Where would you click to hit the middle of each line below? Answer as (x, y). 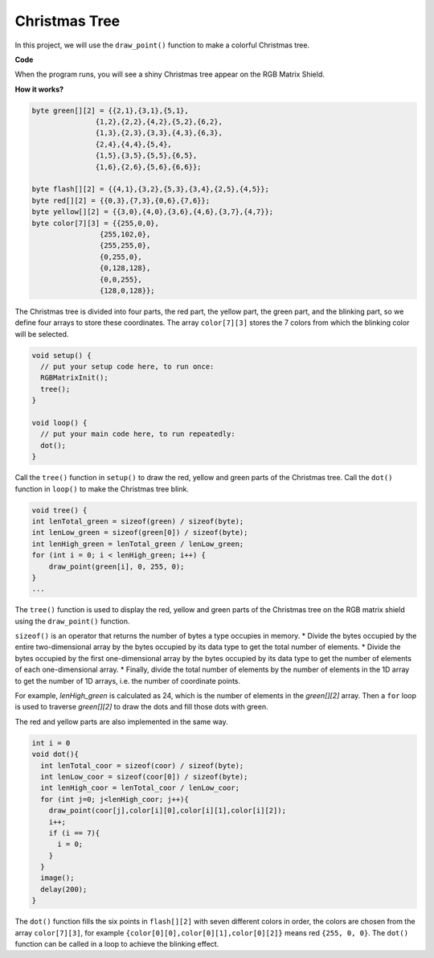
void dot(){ (55, 754)
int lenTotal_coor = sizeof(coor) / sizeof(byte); (142, 765)
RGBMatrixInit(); (74, 378)
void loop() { (59, 423)
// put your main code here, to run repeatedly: (138, 434)
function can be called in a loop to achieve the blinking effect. (117, 944)
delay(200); (64, 889)
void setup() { (61, 355)
